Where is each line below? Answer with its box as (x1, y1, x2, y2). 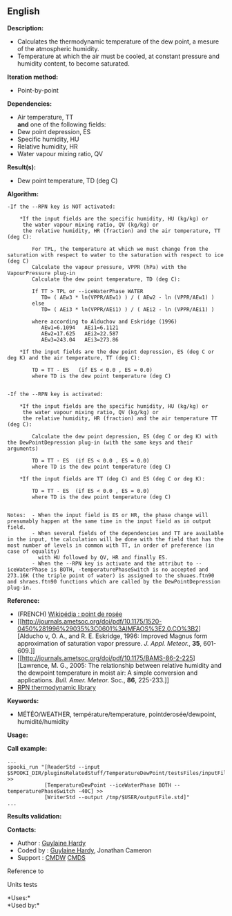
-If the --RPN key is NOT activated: (7, 203, 116, 210)
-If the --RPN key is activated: (7, 391, 104, 398)
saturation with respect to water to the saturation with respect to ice (7, 252, 224, 259)
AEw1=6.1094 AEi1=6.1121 (41, 324, 119, 331)
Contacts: (7, 825, 37, 834)
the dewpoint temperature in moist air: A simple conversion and (17, 669, 198, 677)
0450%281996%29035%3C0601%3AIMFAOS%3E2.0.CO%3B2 (17, 624, 199, 633)
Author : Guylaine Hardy (17, 839, 86, 847)
